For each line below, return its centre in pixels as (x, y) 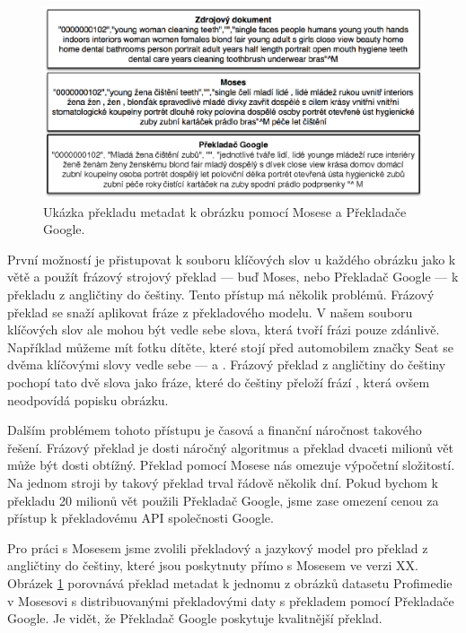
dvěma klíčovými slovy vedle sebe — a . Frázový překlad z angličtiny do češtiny (227, 364)
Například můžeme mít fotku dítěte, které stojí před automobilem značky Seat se (230, 347)
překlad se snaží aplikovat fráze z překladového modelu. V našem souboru (210, 312)
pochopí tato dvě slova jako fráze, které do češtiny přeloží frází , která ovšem (219, 382)
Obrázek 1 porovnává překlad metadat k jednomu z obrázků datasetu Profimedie (230, 582)
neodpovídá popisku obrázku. (88, 399)
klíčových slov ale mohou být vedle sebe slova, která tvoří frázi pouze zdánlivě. (224, 330)
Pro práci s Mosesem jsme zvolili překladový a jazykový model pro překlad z (218, 547)
